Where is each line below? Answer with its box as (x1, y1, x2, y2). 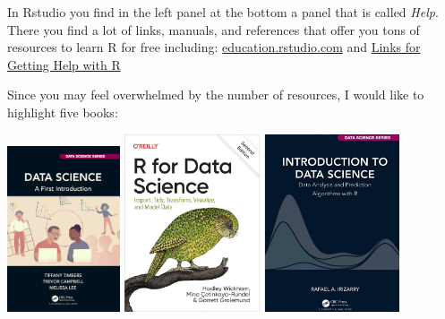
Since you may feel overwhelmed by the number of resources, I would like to (7, 85, 424, 104)
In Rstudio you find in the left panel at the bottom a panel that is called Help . (7, 3, 439, 21)
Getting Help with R (7, 55, 121, 73)
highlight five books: (7, 102, 118, 121)
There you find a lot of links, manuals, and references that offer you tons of (7, 20, 420, 39)
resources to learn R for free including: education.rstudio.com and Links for (7, 38, 421, 56)
